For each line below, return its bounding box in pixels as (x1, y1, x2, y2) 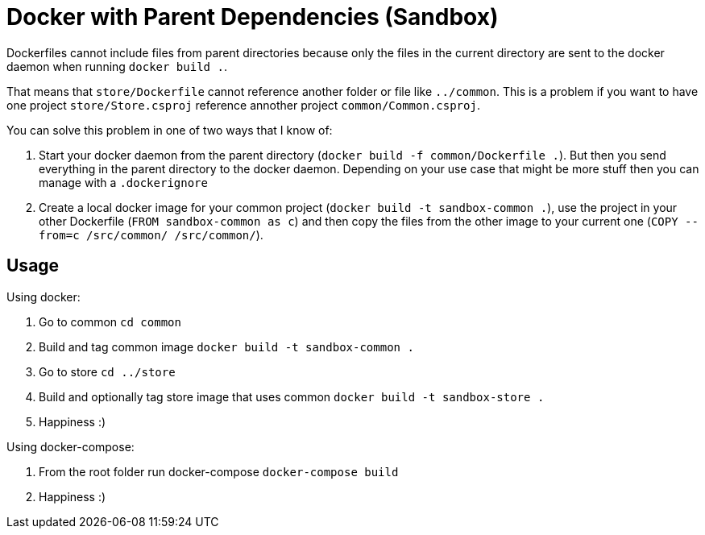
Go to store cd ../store (39, 364, 176, 379)
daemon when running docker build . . (6, 59, 227, 73)
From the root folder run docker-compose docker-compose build (39, 464, 399, 479)
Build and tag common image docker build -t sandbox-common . (39, 339, 414, 354)
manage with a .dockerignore (39, 175, 208, 189)
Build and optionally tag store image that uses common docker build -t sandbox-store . (39, 389, 545, 404)
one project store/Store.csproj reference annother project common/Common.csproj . (6, 97, 480, 112)
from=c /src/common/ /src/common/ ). (39, 227, 263, 242)
